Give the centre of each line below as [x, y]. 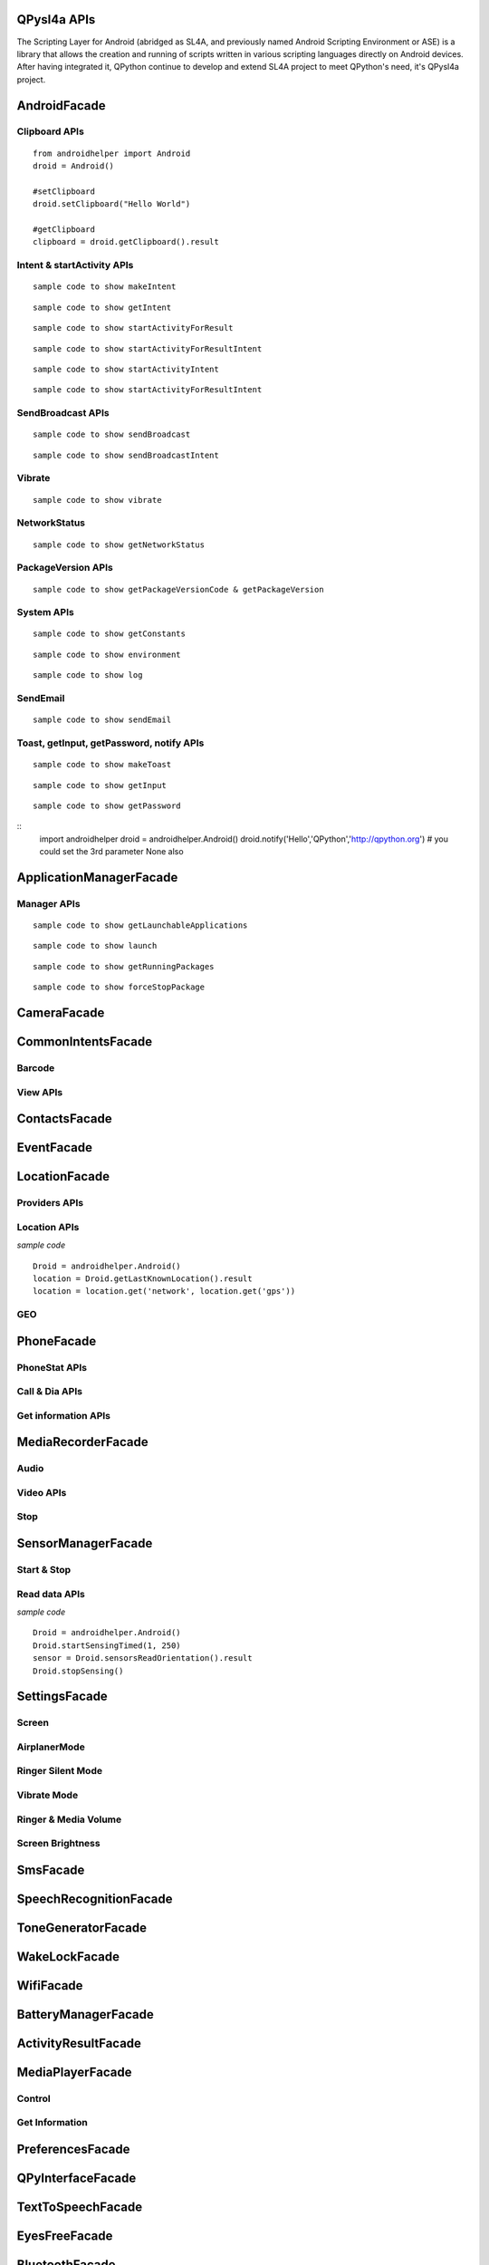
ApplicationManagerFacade [97, 877]
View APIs [40, 1092]
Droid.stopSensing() [78, 1671]
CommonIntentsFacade [85, 1042]
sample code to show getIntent [102, 307]
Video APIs [42, 1492]
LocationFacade [63, 1176]
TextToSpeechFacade [80, 2207]
